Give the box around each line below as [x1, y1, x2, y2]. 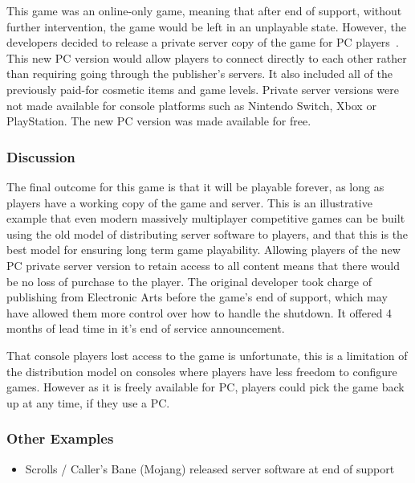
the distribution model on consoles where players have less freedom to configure [6, 362, 397, 379]
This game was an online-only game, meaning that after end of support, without [6, 2, 402, 18]
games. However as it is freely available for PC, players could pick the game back [6, 379, 405, 395]
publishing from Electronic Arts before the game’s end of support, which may [6, 289, 388, 305]
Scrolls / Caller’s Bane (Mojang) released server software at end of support [25, 460, 395, 477]
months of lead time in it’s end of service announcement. [6, 320, 285, 337]
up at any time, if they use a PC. [6, 394, 170, 411]
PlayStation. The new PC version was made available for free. [6, 113, 311, 129]
